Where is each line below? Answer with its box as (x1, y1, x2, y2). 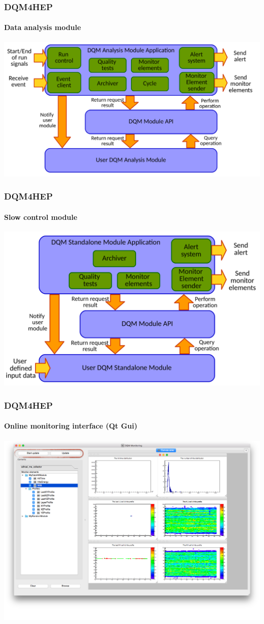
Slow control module (4, 211, 78, 222)
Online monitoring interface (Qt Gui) (4, 420, 138, 431)
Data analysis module (4, 22, 81, 33)
